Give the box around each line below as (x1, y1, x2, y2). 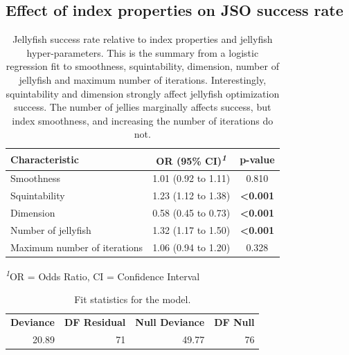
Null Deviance (135, 315, 205, 329)
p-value (240, 152, 275, 166)
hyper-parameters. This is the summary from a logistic (26, 45, 259, 60)
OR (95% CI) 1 (156, 151, 226, 167)
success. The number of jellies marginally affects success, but (14, 100, 271, 114)
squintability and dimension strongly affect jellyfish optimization (6, 86, 280, 100)
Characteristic (10, 152, 79, 166)
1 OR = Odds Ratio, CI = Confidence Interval (6, 266, 200, 283)
